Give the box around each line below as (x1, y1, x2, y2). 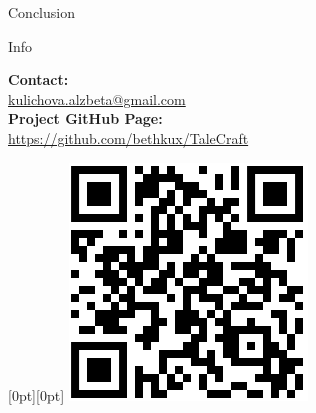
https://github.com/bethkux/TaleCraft (8, 127, 249, 148)
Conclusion (8, 2, 75, 22)
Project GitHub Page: (8, 108, 163, 129)
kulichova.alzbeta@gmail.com (8, 88, 186, 109)
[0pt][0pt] (8, 384, 65, 405)
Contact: (8, 69, 69, 90)
